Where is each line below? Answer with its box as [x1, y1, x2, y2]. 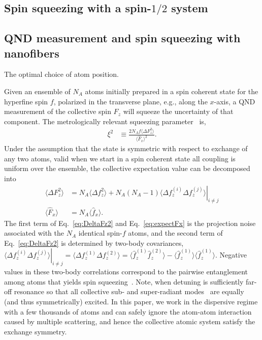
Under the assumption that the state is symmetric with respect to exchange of [4, 143, 248, 154]
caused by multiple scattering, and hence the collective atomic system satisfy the [4, 316, 255, 327]
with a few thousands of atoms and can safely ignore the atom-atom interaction [4, 306, 252, 317]
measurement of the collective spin [4, 106, 111, 117]
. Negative [215, 249, 247, 260]
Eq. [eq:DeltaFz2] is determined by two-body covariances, [4, 237, 184, 248]
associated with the [4, 228, 64, 238]
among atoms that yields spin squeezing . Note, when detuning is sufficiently [4, 276, 244, 287]
